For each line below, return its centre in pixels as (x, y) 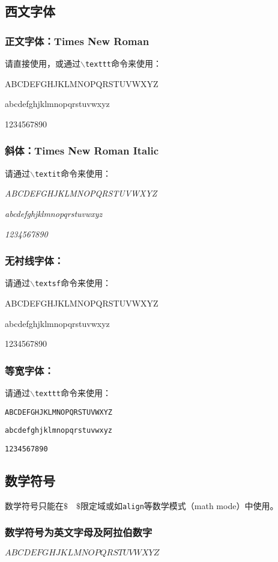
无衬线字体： (35, 261)
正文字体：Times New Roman (77, 41)
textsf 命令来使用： (73, 283)
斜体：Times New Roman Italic (82, 151)
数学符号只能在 (34, 505)
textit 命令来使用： (73, 173)
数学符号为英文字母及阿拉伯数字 (79, 532)
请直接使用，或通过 (43, 63)
